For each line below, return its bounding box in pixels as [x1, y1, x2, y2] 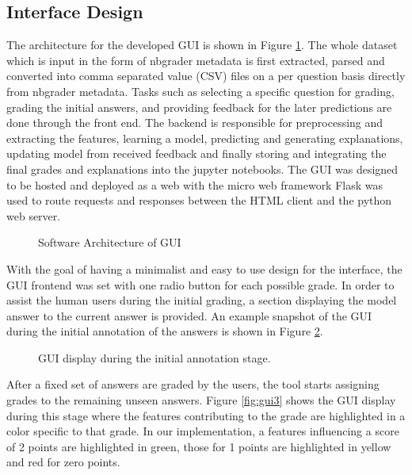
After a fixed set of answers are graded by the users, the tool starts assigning [6, 376, 380, 393]
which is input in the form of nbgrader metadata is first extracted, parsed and [6, 52, 385, 68]
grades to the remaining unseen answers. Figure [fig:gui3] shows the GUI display [6, 392, 396, 408]
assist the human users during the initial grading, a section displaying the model [6, 292, 397, 308]
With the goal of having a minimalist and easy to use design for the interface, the [6, 260, 402, 277]
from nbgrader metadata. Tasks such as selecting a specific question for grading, [6, 82, 395, 99]
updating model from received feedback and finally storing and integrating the [6, 145, 387, 162]
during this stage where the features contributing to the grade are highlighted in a [6, 407, 406, 423]
